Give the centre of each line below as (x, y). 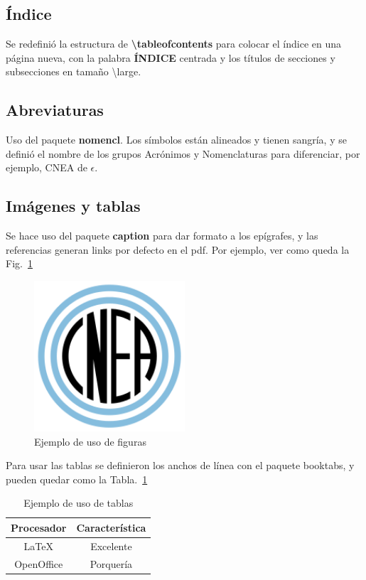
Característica (111, 527)
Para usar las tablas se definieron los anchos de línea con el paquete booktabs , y (180, 465)
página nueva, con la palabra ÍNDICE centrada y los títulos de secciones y (171, 57)
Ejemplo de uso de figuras (90, 441)
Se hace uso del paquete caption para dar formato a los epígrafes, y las (162, 236)
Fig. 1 (19, 263)
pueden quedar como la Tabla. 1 (77, 479)
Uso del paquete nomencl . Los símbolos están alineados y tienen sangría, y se (176, 140)
